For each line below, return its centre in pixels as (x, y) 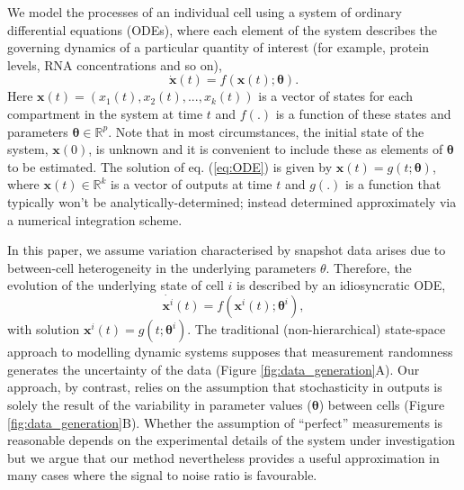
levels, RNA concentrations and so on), (115, 64)
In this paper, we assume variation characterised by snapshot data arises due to (227, 250)
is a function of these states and (363, 113)
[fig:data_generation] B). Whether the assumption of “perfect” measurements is (225, 422)
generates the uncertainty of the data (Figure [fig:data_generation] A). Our (214, 369)
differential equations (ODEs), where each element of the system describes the (223, 29)
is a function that (393, 184)
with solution (44, 329)
